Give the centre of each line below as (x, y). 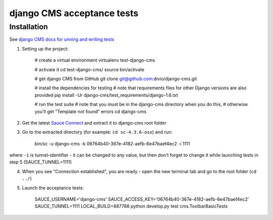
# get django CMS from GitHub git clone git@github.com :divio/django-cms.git (116, 79)
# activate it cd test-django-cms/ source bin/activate (89, 69)
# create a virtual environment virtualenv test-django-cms (95, 60)
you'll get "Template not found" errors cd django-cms (90, 112)
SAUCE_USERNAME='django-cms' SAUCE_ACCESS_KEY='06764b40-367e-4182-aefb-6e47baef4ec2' (142, 199)
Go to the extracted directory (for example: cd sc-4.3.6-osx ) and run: (97, 132)
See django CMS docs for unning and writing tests (62, 39)
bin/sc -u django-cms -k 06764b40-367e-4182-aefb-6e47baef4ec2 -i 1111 (112, 143)
